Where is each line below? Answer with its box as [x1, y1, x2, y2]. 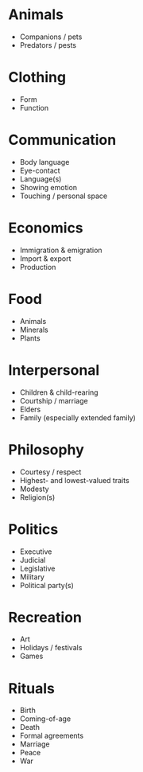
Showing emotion [19, 182, 78, 192]
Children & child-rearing [19, 388, 99, 397]
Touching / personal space [19, 191, 108, 201]
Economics [8, 219, 83, 236]
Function [19, 103, 49, 112]
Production [19, 262, 56, 271]
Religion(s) [19, 492, 56, 502]
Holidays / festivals [19, 643, 83, 653]
